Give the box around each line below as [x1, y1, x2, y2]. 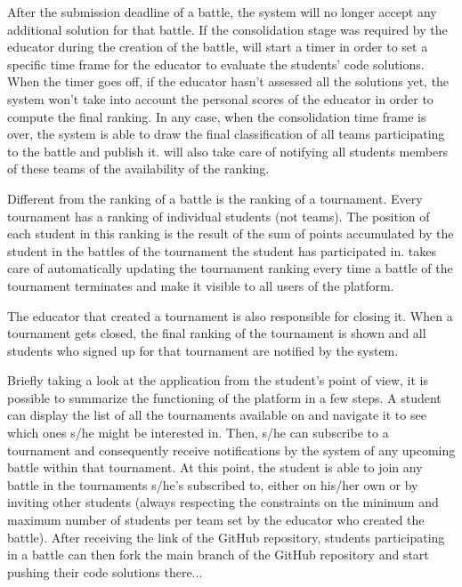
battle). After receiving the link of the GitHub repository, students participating [7, 527, 445, 546]
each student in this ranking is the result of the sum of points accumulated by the [7, 224, 454, 243]
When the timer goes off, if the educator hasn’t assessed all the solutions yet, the [7, 72, 450, 91]
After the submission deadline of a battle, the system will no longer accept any [7, 3, 437, 20]
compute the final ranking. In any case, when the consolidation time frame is [7, 107, 426, 125]
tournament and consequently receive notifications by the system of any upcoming [7, 440, 456, 459]
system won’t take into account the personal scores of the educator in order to [7, 89, 434, 108]
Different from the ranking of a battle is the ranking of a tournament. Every [7, 189, 423, 207]
